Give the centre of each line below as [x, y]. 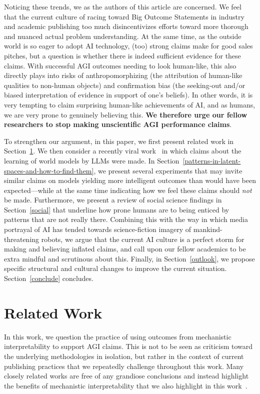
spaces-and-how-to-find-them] [49, 170]
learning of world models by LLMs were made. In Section [92, 160]
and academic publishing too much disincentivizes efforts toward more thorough [126, 26]
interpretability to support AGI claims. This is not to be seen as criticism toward [128, 346]
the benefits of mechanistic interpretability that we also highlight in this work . [126, 385]
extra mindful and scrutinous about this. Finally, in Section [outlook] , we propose [129, 258]
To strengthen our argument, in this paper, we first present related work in [119, 141]
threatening [22, 239]
